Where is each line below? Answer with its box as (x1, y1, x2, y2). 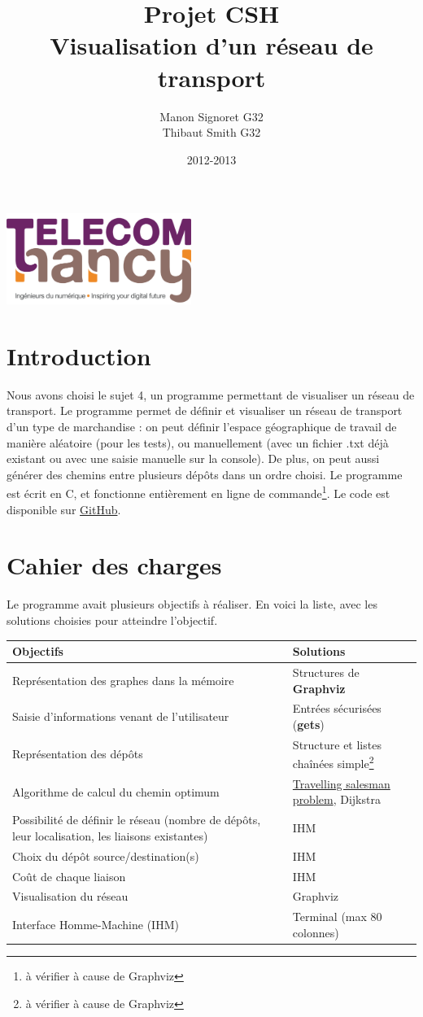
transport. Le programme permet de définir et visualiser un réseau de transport (7, 402, 403, 419)
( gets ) (292, 715, 325, 732)
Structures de (292, 663, 360, 680)
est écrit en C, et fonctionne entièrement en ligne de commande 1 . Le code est (7, 482, 390, 502)
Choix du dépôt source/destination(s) (12, 847, 199, 864)
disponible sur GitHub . (7, 500, 121, 517)
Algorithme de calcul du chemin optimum (12, 783, 220, 800)
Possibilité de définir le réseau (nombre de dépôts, (12, 811, 261, 828)
